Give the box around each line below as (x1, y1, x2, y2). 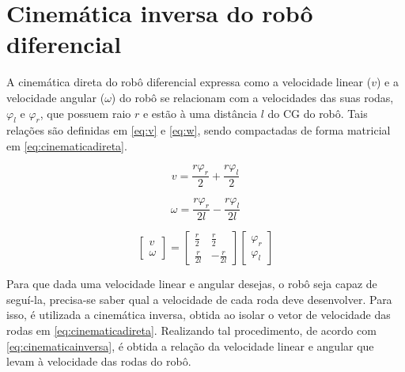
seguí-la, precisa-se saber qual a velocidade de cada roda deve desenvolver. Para (6, 290, 392, 307)
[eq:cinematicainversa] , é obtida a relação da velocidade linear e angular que (6, 337, 374, 354)
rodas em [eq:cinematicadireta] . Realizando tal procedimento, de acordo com (6, 321, 377, 338)
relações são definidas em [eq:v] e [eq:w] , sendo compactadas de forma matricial (6, 122, 391, 139)
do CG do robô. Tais (267, 104, 368, 121)
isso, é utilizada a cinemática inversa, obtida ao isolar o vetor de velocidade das (6, 306, 391, 323)
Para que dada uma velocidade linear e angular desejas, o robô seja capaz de (6, 275, 377, 292)
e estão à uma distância (142, 104, 257, 121)
